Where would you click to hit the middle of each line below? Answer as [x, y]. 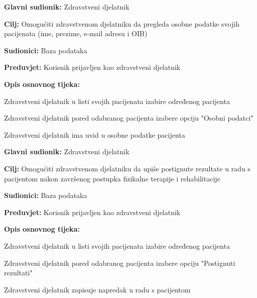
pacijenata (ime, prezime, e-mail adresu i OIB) [76, 33]
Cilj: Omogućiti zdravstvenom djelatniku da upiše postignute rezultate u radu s [127, 168]
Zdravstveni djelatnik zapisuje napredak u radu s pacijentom [97, 289]
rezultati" [18, 273]
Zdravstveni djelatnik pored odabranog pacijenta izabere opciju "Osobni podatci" [129, 118]
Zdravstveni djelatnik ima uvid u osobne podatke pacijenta [95, 134]
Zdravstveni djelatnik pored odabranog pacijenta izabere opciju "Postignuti [120, 263]
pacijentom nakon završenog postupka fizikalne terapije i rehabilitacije [112, 178]
